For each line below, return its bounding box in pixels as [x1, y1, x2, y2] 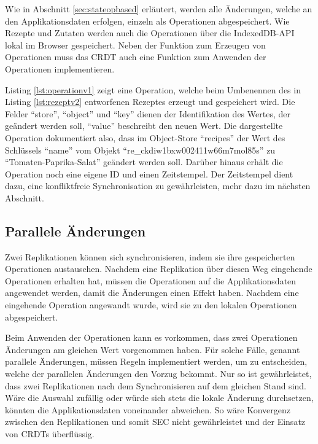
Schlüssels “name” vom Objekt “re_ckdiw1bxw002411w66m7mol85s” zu [5, 143, 276, 156]
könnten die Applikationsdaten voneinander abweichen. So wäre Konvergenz [5, 403, 290, 416]
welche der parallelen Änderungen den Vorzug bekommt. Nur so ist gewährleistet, [5, 367, 312, 380]
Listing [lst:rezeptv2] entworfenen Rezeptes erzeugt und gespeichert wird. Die [5, 95, 295, 108]
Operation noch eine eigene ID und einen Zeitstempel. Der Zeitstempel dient [5, 167, 293, 180]
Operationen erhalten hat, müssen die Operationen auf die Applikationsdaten [5, 274, 297, 287]
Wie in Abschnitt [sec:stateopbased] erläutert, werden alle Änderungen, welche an [5, 2, 312, 15]
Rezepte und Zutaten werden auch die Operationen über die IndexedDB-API [5, 26, 295, 39]
